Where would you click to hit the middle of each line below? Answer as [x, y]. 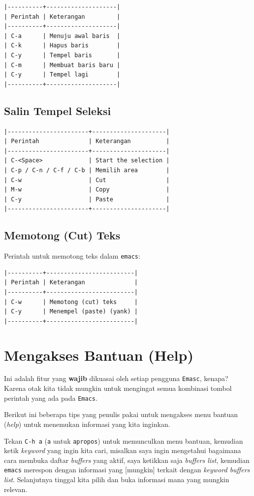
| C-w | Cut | [87, 180]
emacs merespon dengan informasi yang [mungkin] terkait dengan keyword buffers [127, 470]
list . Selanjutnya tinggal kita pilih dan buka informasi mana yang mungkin [117, 479]
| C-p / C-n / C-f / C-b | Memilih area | [87, 170]
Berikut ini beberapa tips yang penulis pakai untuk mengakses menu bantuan [121, 414]
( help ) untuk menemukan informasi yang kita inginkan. [87, 424]
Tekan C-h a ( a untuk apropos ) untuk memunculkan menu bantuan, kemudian [124, 440]
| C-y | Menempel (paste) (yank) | [71, 312]
